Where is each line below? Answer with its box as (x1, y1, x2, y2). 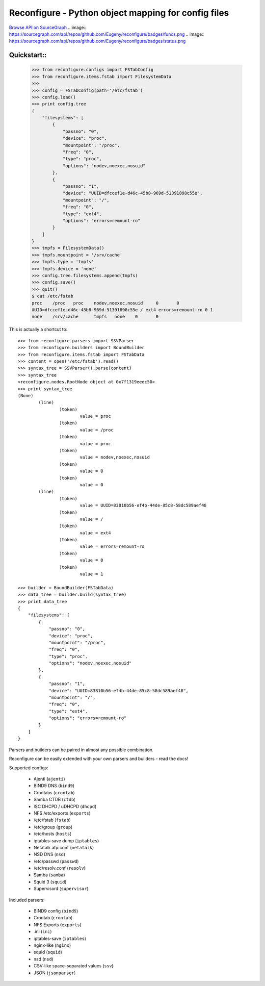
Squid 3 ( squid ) (33, 879, 67, 885)
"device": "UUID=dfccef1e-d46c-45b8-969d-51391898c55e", (62, 190, 203, 196)
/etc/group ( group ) (33, 824, 73, 830)
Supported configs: (9, 765, 49, 771)
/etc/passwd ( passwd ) (33, 858, 79, 864)
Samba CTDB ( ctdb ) (33, 797, 76, 803)
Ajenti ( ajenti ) (33, 776, 66, 782)
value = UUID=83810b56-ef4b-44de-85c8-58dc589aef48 (79, 503, 207, 508)
